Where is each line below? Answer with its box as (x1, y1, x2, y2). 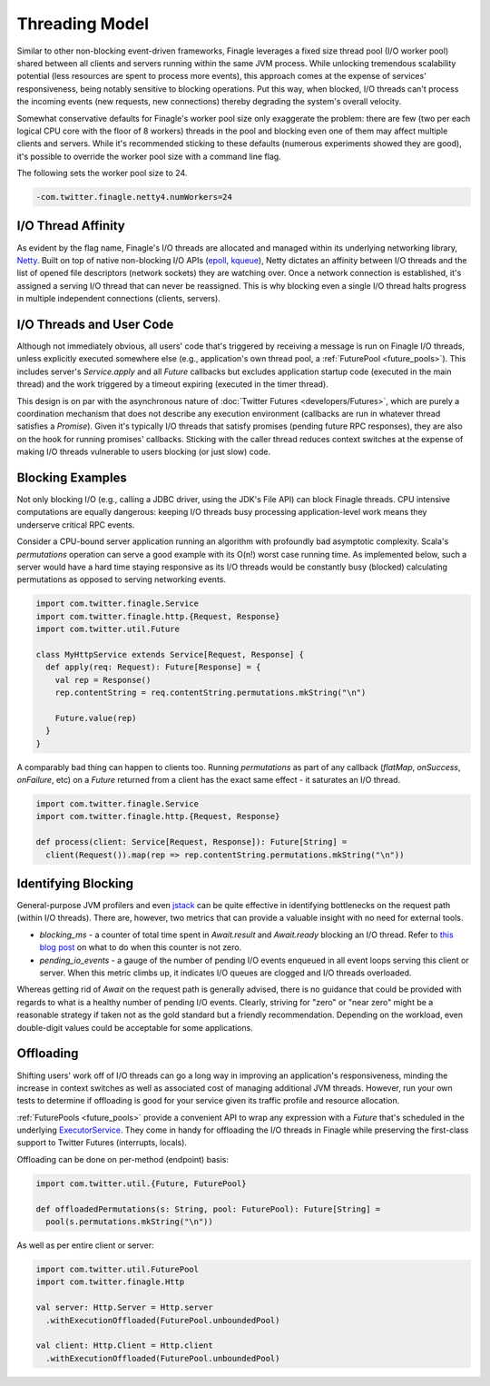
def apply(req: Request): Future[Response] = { (45, 662, 261, 672)
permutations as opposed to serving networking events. (16, 574, 227, 585)
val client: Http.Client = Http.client (35, 1341, 213, 1351)
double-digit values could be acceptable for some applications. (16, 1022, 253, 1033)
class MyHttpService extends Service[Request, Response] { (35, 649, 304, 659)
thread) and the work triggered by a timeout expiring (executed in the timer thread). (16, 379, 328, 390)
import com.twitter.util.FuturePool (35, 1263, 200, 1274)
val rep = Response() (54, 675, 152, 685)
